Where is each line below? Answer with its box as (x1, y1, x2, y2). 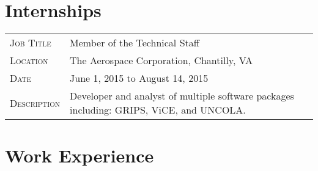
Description (10, 95, 61, 110)
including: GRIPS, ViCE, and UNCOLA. (70, 103, 246, 117)
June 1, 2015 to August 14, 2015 (70, 71, 209, 85)
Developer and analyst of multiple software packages (70, 89, 294, 103)
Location (10, 53, 48, 68)
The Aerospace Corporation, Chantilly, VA (70, 53, 253, 68)
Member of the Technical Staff (70, 35, 200, 50)
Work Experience (5, 143, 154, 168)
